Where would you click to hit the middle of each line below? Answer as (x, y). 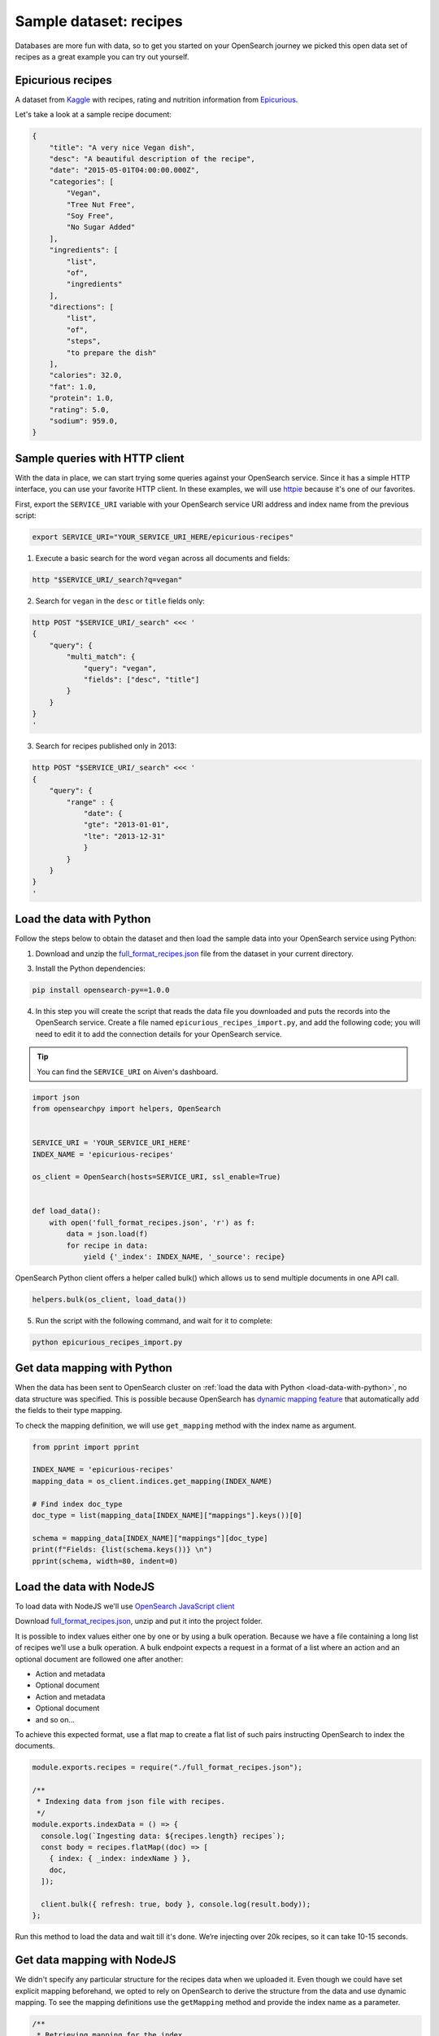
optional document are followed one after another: (99, 1659)
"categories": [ (81, 182)
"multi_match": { (101, 657)
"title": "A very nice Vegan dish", (122, 147)
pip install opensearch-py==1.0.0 (101, 990)
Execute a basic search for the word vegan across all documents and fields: (163, 559)
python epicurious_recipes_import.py (107, 1342)
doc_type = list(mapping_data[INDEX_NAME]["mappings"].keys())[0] (167, 1515)
